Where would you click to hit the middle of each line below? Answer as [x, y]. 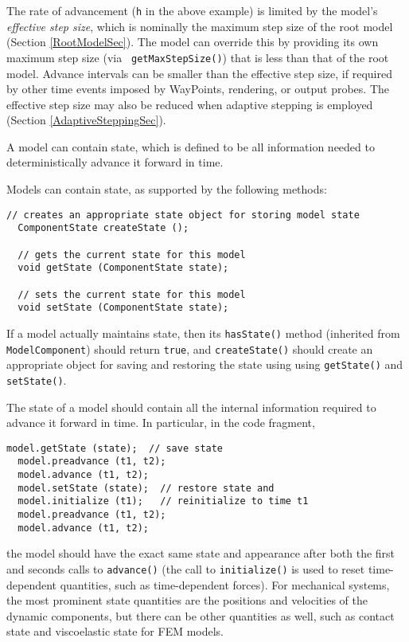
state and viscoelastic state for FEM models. [115, 631]
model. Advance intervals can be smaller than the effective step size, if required [199, 73]
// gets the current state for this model [132, 254]
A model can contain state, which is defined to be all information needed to [191, 146]
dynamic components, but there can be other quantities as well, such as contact [201, 615]
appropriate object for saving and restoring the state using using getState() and [205, 364]
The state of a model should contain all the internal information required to [191, 407]
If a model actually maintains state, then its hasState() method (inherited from [203, 333]
